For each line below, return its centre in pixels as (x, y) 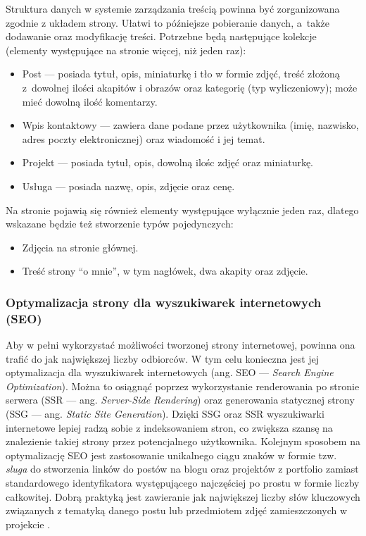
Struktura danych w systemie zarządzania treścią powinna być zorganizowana (173, 8)
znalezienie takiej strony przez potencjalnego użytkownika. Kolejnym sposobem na (183, 441)
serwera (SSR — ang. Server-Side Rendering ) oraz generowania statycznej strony (180, 400)
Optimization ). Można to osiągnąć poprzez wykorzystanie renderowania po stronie (183, 386)
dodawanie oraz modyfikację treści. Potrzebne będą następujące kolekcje (161, 36)
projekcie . (28, 524)
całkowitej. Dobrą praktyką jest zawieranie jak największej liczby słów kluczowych (183, 496)
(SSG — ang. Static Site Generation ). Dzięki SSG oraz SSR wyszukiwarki (165, 414)
